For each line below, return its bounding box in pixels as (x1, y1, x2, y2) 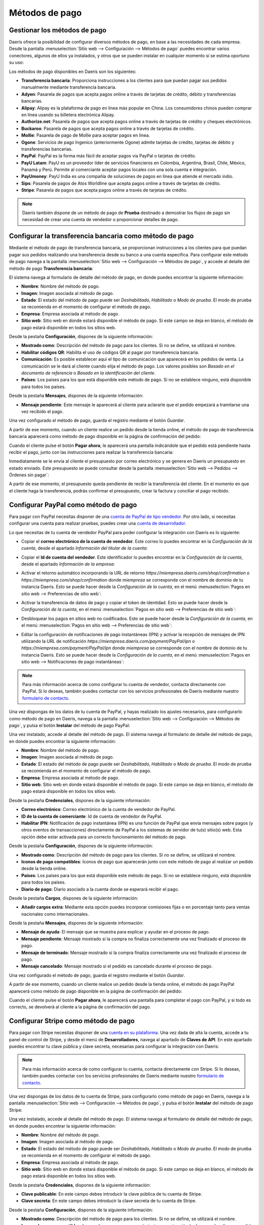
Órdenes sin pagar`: (9, 472, 49, 478)
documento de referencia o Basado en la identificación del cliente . (21, 370, 156, 376)
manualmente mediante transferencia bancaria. (21, 84, 117, 90)
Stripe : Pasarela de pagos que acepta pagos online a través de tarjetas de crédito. (21, 187, 188, 193)
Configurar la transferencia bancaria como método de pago (9, 232, 194, 240)
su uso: (9, 59, 24, 66)
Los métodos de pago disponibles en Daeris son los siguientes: (9, 69, 137, 74)
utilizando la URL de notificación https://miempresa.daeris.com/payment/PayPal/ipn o (21, 638, 195, 644)
